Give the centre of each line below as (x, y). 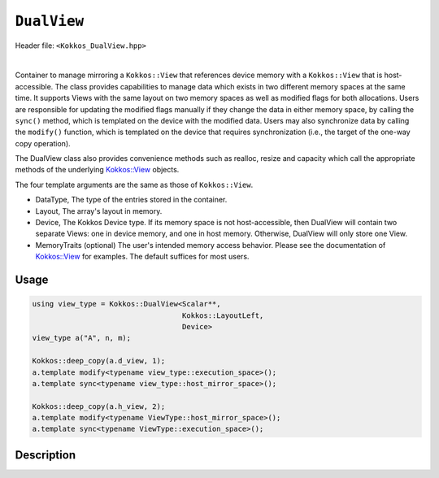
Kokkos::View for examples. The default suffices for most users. (142, 257)
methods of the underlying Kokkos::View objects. (97, 170)
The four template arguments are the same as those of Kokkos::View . (134, 185)
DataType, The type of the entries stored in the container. (131, 200)
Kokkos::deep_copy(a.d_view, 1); (99, 361)
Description (46, 455)
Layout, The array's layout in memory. (99, 211)
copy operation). (43, 143)
